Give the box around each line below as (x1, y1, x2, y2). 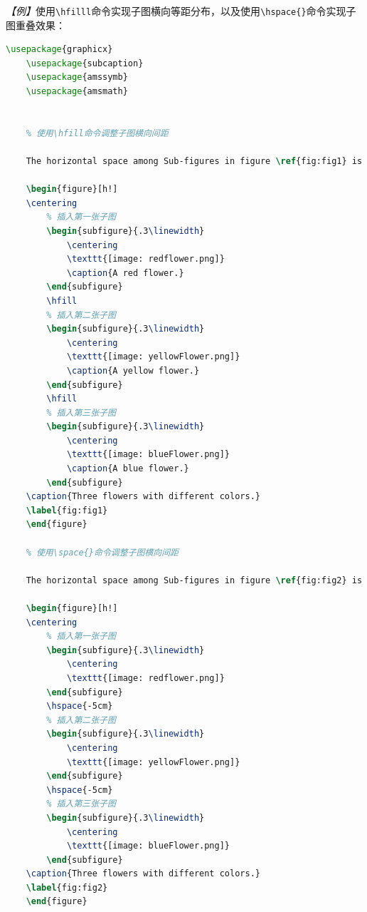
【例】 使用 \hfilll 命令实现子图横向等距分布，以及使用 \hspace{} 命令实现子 (6, 4, 356, 18)
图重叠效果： (6, 17, 65, 32)
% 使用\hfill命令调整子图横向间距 (26, 128, 169, 138)
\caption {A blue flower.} (66, 463, 189, 474)
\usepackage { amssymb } (26, 72, 128, 83)
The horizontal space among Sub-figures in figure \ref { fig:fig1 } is (26, 156, 363, 166)
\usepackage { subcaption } (26, 58, 144, 68)
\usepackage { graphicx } (6, 44, 113, 55)
